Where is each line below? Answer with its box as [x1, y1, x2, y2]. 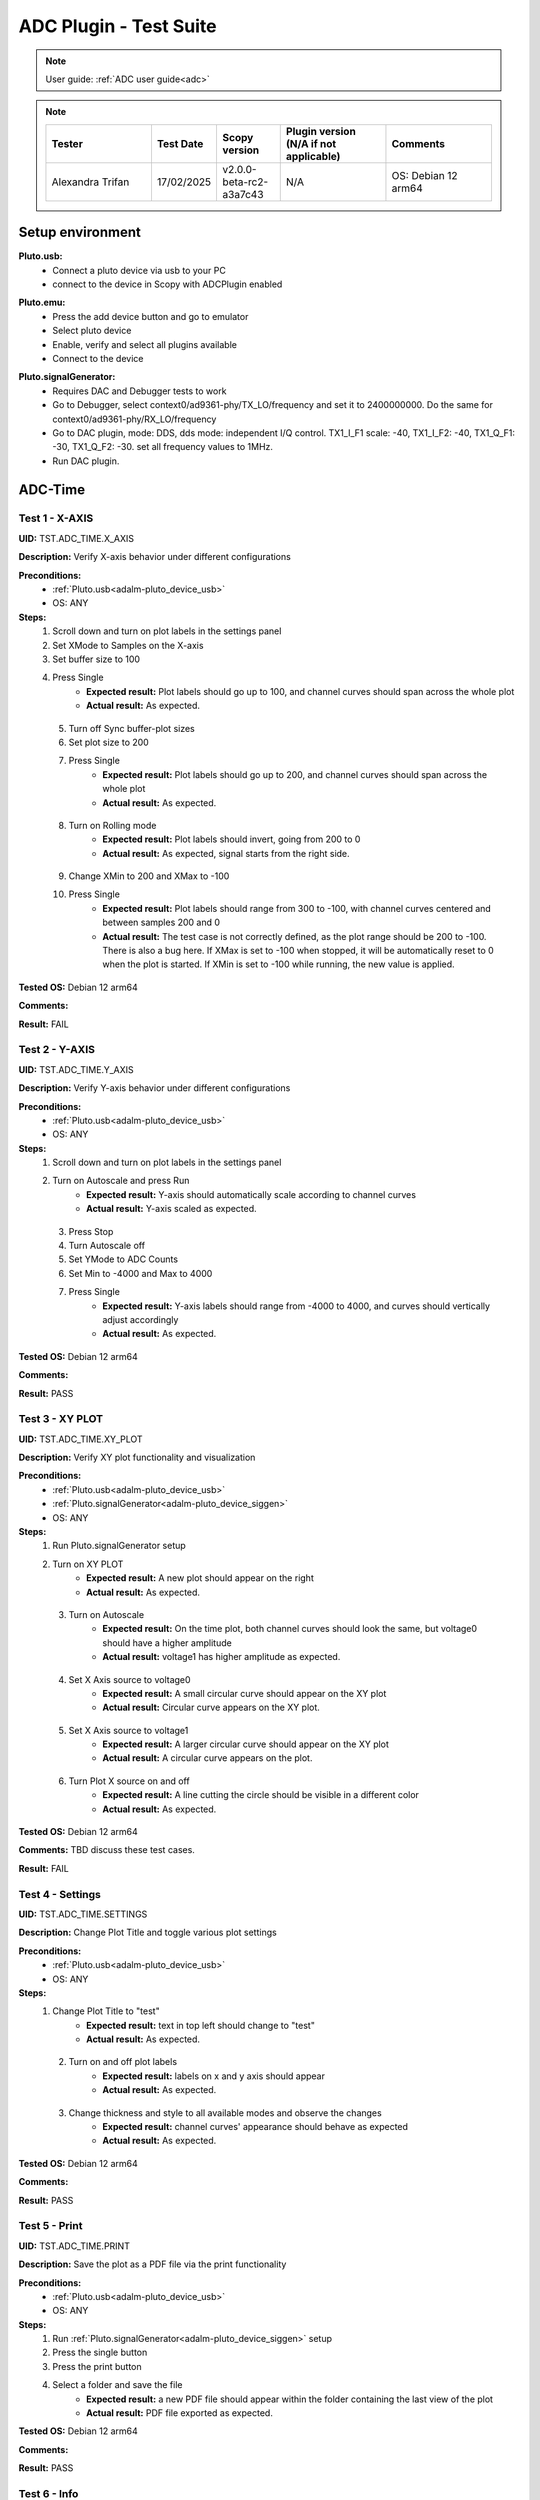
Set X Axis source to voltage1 [68, 1724, 189, 1736]
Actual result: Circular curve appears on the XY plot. [102, 1701, 320, 1714]
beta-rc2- [222, 175, 269, 189]
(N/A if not [285, 136, 337, 150]
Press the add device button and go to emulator [52, 310, 249, 322]
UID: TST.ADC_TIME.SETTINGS [18, 1908, 148, 1920]
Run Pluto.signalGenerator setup [52, 1540, 187, 1552]
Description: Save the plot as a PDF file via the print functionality [18, 2258, 287, 2270]
